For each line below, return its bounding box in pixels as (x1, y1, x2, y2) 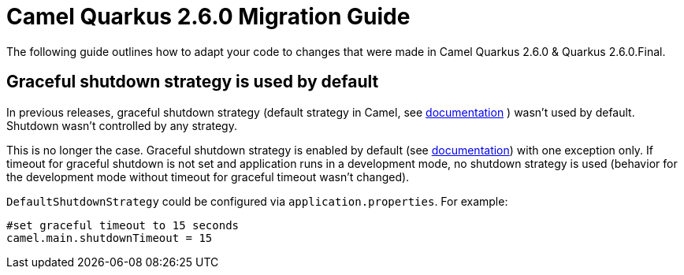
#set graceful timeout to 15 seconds (6, 218, 240, 232)
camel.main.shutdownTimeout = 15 (6, 231, 213, 244)
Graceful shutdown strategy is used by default (6, 72, 379, 92)
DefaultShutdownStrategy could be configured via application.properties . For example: (6, 194, 508, 208)
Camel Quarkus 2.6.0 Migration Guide (6, 3, 411, 30)
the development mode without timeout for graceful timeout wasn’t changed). (6, 169, 410, 184)
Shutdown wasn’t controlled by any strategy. (6, 118, 237, 132)
